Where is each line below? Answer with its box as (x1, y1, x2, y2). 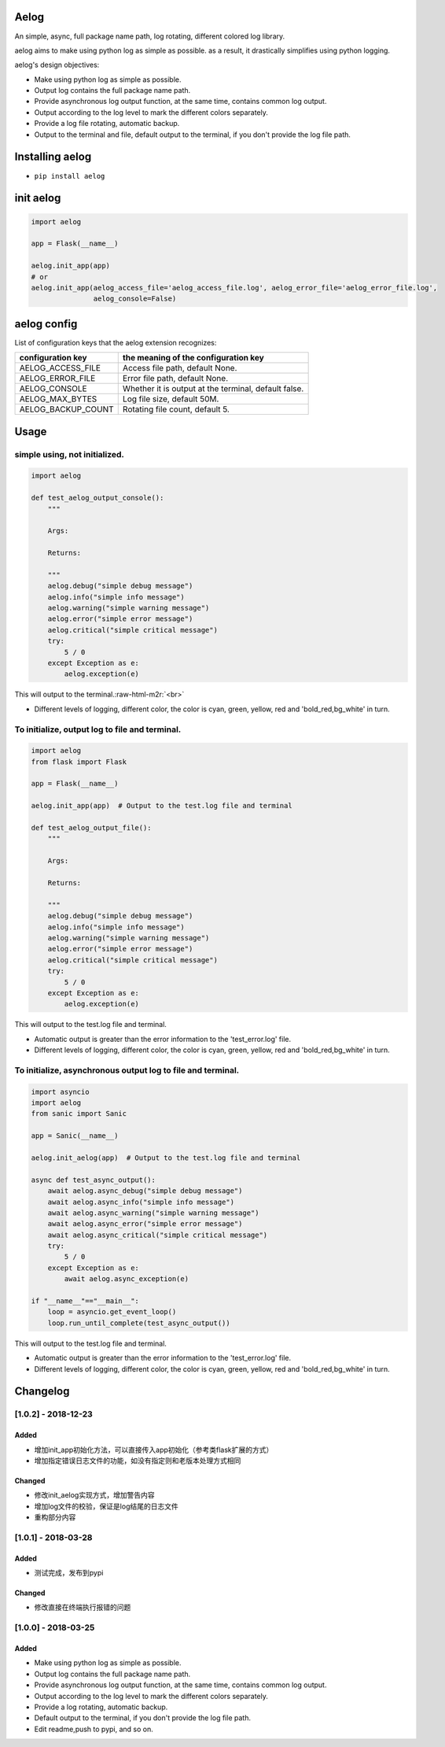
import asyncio (31, 1087, 90, 1096)
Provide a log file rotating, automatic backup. (34, 119, 180, 128)
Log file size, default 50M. (122, 393, 219, 404)
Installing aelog (14, 150, 92, 164)
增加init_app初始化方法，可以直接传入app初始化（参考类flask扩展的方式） (34, 1445, 274, 1454)
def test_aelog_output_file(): (31, 823, 153, 833)
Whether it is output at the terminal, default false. (122, 383, 304, 394)
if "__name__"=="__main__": (31, 1297, 139, 1306)
